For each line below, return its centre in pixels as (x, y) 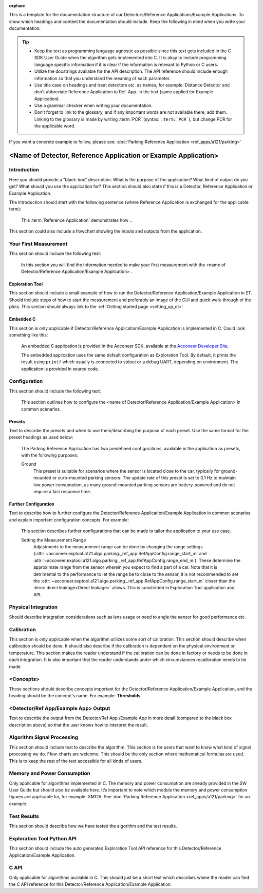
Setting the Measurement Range (54, 540)
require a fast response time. (62, 492)
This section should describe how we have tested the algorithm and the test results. (93, 826)
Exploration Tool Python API (43, 838)
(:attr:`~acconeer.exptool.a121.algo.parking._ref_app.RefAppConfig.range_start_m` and (120, 554)
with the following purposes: (50, 455)
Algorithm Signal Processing (44, 737)
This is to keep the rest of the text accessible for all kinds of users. (76, 761)
